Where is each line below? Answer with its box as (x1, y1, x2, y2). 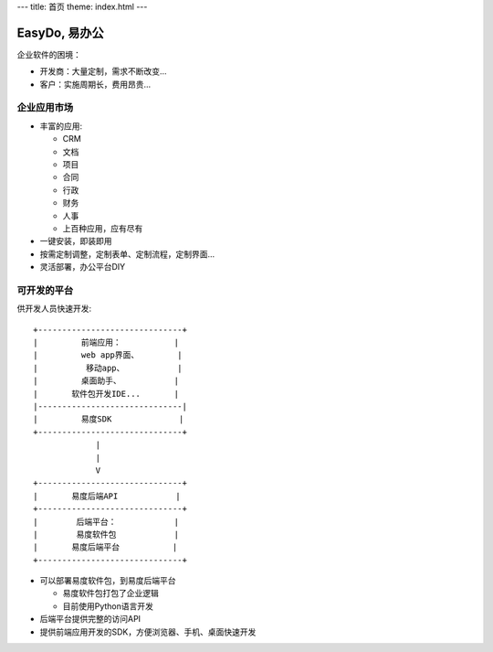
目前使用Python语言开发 (62, 600, 154, 612)
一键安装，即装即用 (39, 236, 112, 247)
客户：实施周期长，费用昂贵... (39, 79, 152, 90)
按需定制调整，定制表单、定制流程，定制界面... (39, 248, 215, 260)
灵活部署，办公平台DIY (39, 262, 126, 273)
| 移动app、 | (33, 362, 183, 373)
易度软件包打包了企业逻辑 (62, 588, 159, 599)
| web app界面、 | (33, 350, 183, 360)
